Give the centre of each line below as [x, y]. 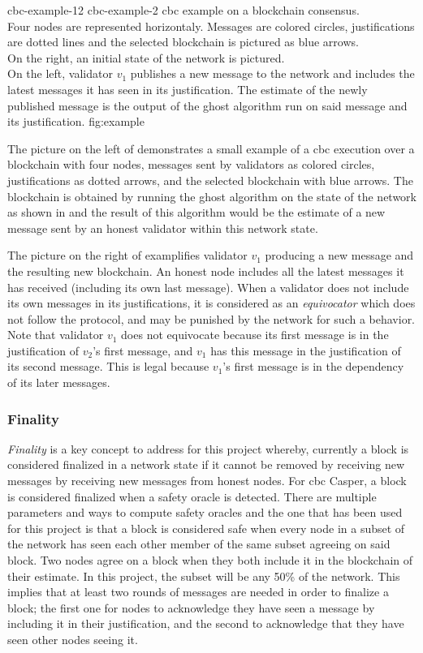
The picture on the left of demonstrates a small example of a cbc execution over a [211, 148]
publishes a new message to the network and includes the [272, 73]
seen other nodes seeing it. [73, 639]
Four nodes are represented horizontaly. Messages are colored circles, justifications [211, 26]
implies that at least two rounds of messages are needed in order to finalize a [198, 592]
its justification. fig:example [76, 121]
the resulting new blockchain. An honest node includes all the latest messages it [206, 271]
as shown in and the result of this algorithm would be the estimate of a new [196, 212]
